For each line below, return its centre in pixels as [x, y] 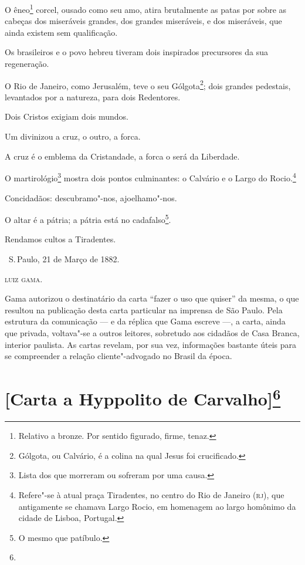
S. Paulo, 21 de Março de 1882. [64, 258]
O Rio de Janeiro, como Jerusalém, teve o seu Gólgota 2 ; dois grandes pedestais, [148, 84]
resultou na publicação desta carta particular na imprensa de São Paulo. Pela [144, 309]
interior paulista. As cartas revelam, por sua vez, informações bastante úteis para [151, 344]
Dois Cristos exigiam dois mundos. [67, 116]
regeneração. [27, 64]
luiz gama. [24, 278]
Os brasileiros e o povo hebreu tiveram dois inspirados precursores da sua [136, 52]
